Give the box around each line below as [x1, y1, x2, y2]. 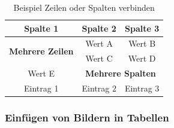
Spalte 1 [24, 22, 59, 34]
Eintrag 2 [82, 81, 116, 94]
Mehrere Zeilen [9, 44, 74, 57]
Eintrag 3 [124, 81, 160, 94]
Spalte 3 [125, 22, 160, 34]
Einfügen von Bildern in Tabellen [5, 109, 169, 124]
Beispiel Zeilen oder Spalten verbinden [13, 1, 155, 13]
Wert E [28, 67, 55, 80]
